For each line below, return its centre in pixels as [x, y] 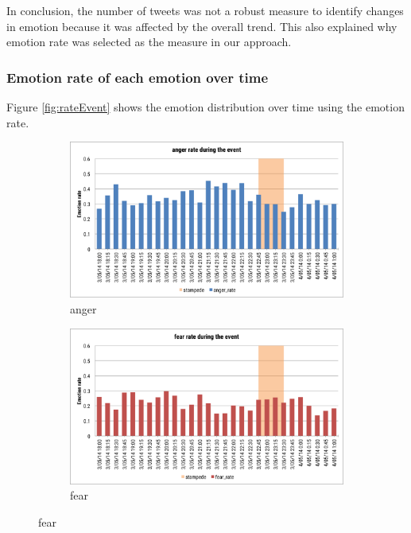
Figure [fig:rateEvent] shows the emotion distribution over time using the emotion [205, 107]
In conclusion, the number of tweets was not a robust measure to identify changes [205, 10]
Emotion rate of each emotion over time [138, 77]
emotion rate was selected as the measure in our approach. [149, 42]
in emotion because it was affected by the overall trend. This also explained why [202, 26]
